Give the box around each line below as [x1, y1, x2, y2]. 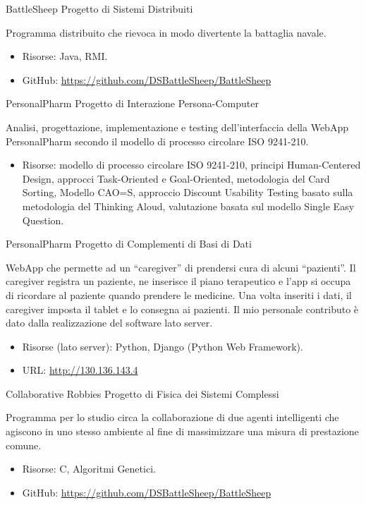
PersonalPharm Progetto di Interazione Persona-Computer [6, 96, 259, 111]
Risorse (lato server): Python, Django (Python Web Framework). [22, 339, 303, 353]
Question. [22, 212, 64, 227]
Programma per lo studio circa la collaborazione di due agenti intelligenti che [6, 410, 339, 425]
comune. [6, 437, 42, 452]
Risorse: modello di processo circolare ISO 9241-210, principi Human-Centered [22, 157, 361, 172]
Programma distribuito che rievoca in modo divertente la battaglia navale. [6, 25, 327, 39]
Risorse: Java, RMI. [22, 49, 108, 63]
